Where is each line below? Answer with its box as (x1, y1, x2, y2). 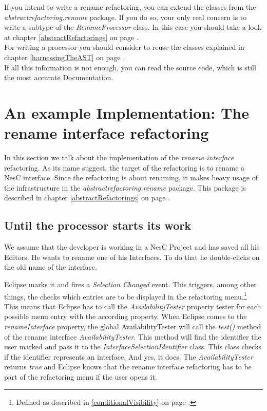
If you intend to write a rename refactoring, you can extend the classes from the (4, 2, 256, 12)
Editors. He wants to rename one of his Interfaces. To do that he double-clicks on (4, 251, 260, 262)
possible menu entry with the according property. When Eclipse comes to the (4, 311, 247, 322)
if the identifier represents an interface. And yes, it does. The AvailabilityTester (4, 351, 253, 362)
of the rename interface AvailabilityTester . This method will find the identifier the (4, 331, 261, 342)
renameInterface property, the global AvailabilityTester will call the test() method (4, 321, 261, 332)
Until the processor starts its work (4, 217, 191, 233)
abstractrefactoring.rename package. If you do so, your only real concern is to (4, 11, 247, 22)
